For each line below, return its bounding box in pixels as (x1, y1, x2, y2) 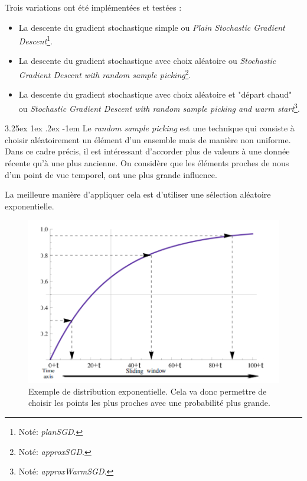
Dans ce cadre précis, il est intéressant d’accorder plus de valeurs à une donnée (5, 145, 290, 157)
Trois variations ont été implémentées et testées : (5, 1, 182, 13)
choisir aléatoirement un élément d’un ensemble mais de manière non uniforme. (5, 133, 291, 146)
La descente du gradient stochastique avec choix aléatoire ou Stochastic (18, 54, 276, 67)
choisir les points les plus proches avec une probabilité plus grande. (28, 396, 270, 409)
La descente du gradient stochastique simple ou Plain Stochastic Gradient (18, 21, 285, 33)
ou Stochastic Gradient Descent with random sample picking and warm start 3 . (18, 100, 300, 114)
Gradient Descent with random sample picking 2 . (18, 67, 191, 80)
